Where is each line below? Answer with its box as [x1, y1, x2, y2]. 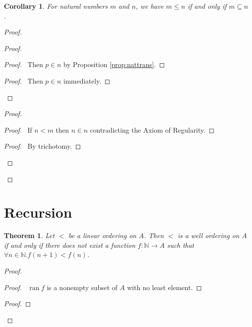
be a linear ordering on [68, 230, 137, 241]
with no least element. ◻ [127, 282, 202, 292]
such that [167, 240, 194, 250]
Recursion [4, 202, 72, 222]
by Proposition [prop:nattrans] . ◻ [63, 59, 165, 69]
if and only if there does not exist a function [4, 240, 136, 250]
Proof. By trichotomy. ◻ [4, 141, 81, 151]
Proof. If [4, 124, 32, 135]
